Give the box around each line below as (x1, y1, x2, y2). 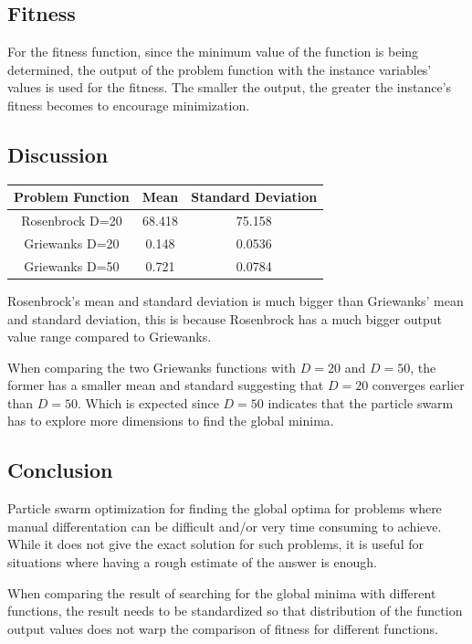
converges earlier (372, 375, 465, 395)
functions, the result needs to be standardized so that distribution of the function (7, 601, 463, 620)
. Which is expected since (77, 393, 219, 412)
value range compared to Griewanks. (7, 327, 212, 346)
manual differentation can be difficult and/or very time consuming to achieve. (7, 516, 442, 535)
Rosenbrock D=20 (21, 211, 122, 230)
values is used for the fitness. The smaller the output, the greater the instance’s (7, 78, 452, 97)
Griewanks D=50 (24, 256, 120, 275)
